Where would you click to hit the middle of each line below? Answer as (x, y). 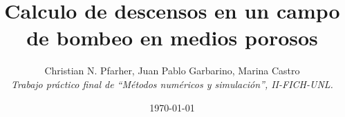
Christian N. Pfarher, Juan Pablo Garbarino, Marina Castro (172, 71)
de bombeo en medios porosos (172, 38)
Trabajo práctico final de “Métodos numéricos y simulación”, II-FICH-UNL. (172, 84)
